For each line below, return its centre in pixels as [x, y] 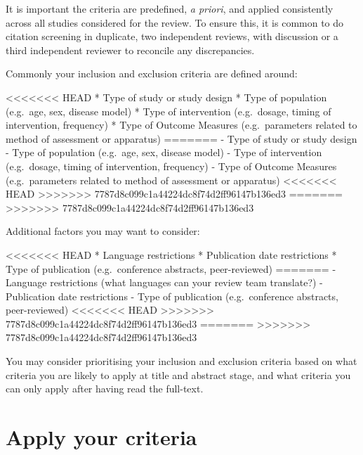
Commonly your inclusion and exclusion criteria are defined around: [152, 73]
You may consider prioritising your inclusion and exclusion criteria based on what [181, 361]
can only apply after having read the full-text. [105, 389]
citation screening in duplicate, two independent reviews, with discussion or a [172, 36]
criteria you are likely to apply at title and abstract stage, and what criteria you [178, 374]
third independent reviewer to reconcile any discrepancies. [130, 50]
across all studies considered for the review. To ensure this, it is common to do [175, 22]
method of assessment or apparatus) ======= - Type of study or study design [181, 138]
